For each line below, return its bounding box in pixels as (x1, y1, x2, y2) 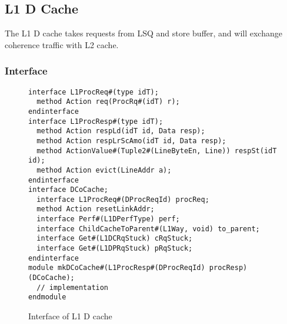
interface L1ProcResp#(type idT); (28, 117, 163, 126)
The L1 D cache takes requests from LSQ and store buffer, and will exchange (5, 27, 282, 39)
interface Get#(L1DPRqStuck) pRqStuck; (36, 244, 193, 253)
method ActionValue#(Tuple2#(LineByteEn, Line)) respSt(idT (36, 146, 277, 155)
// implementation (36, 283, 109, 292)
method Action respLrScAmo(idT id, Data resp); (36, 136, 226, 145)
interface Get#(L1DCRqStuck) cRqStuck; (36, 234, 193, 243)
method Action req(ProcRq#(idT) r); (36, 97, 180, 106)
